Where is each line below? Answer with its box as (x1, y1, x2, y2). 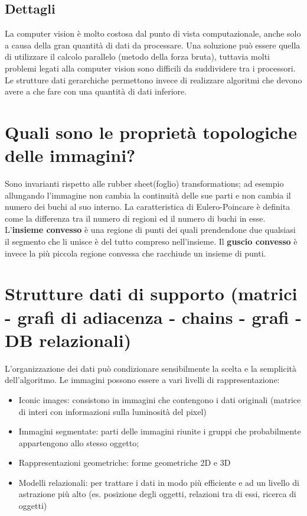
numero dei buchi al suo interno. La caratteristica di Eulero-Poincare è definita (5, 200, 290, 213)
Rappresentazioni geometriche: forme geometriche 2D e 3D (18, 456, 231, 469)
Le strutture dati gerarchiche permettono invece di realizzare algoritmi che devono (5, 73, 302, 86)
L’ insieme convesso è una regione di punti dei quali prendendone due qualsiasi (5, 223, 296, 236)
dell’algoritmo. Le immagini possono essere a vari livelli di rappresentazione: (5, 374, 280, 386)
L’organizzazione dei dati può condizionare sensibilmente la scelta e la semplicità (5, 362, 297, 374)
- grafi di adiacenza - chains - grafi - (5, 304, 302, 329)
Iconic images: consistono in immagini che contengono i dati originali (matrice (18, 393, 301, 405)
